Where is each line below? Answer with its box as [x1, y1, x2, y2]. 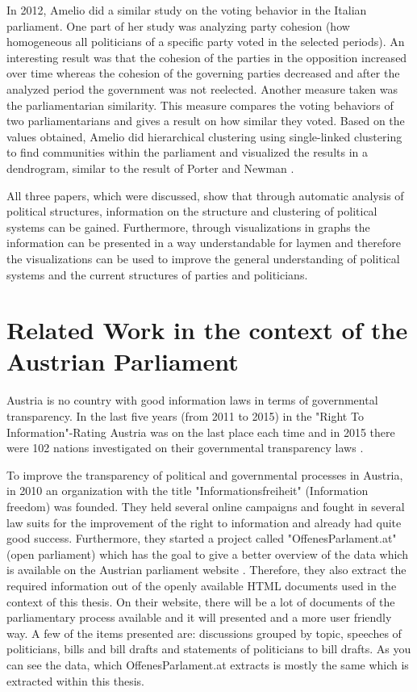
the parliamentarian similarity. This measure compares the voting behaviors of [6, 96, 394, 113]
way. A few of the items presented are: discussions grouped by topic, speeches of [6, 624, 402, 641]
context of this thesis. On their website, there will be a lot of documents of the [6, 593, 395, 610]
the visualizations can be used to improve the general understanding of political [6, 250, 400, 266]
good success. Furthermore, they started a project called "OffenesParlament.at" [6, 530, 397, 547]
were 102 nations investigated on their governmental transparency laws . [6, 439, 364, 456]
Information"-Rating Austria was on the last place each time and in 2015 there [6, 423, 395, 440]
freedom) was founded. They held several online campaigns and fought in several [6, 497, 405, 514]
